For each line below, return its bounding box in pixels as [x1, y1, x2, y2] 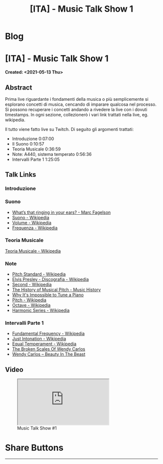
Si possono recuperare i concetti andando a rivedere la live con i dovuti [5, 106, 147, 112]
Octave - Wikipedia [12, 302, 51, 308]
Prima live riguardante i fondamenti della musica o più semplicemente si [5, 96, 149, 102]
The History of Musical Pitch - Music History [12, 287, 101, 293]
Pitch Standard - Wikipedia [12, 271, 66, 277]
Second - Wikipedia [12, 281, 52, 288]
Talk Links [5, 170, 36, 179]
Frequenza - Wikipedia [12, 225, 58, 231]
